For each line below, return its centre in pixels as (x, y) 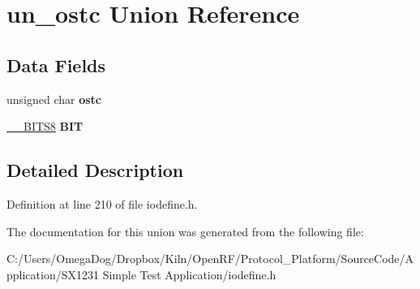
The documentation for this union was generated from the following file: (185, 231)
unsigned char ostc (54, 99)
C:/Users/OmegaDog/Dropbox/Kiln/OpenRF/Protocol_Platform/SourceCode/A (210, 259)
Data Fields (56, 65)
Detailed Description (95, 170)
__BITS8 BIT (45, 126)
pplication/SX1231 (53, 274)
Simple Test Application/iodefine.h (189, 274)
